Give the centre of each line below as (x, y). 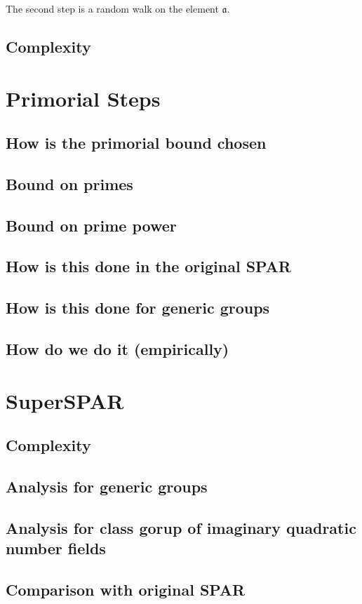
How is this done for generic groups (138, 308)
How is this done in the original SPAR (148, 266)
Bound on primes (69, 183)
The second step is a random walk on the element (112, 8)
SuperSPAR (65, 400)
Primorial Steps (83, 98)
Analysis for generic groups (107, 486)
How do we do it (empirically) (118, 349)
